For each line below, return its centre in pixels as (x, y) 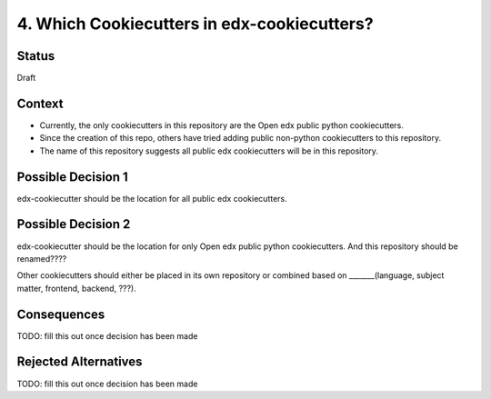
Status (36, 56)
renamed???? (42, 258)
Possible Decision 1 (73, 177)
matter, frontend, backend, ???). (76, 288)
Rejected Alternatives (80, 362)
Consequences (61, 314)
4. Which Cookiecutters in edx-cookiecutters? (195, 24)
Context (40, 103)
